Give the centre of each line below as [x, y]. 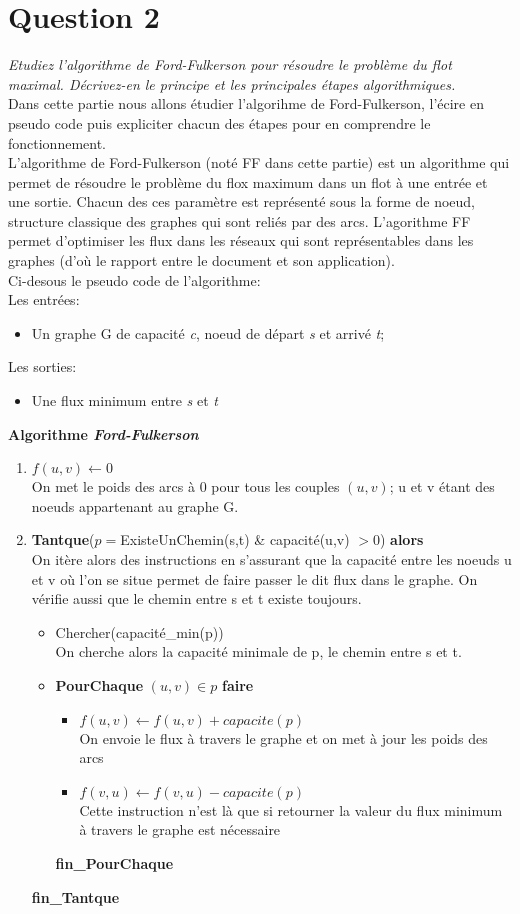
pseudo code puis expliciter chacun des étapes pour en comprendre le [219, 122]
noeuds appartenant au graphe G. [135, 505]
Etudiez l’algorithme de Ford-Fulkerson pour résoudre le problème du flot [230, 64]
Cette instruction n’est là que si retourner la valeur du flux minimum [291, 809]
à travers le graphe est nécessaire [180, 829]
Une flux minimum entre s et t [124, 400]
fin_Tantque [75, 896]
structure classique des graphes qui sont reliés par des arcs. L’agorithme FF [239, 220]
